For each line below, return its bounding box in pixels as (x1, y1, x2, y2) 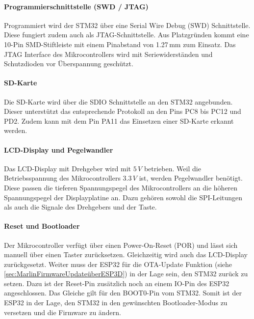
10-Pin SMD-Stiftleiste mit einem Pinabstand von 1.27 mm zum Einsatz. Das (4, 39, 236, 49)
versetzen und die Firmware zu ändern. (4, 307, 121, 317)
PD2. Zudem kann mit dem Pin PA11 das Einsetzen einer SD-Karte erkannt (4, 115, 234, 126)
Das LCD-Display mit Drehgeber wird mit (4, 163, 131, 173)
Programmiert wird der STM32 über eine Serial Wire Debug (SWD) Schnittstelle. (4, 20, 251, 30)
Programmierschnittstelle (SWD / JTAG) (4, 1, 149, 11)
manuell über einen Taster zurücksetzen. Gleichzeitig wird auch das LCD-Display (4, 249, 248, 260)
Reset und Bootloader (4, 221, 80, 231)
